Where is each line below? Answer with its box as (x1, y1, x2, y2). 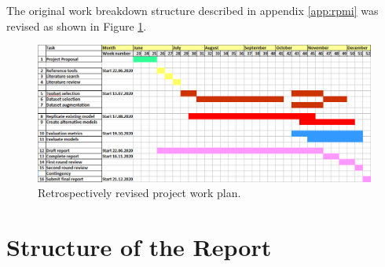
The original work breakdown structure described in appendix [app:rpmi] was (6, 2, 379, 18)
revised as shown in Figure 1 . (6, 17, 147, 34)
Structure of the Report (6, 230, 272, 262)
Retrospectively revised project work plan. (38, 185, 241, 201)
